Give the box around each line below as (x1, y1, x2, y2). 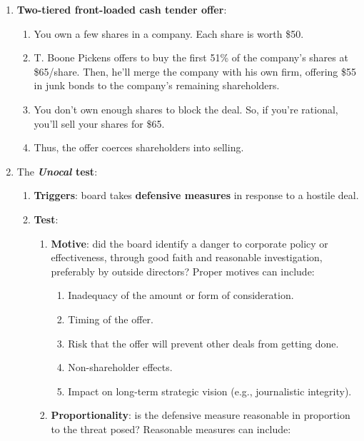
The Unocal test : (16, 163, 98, 178)
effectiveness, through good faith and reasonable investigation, (51, 250, 323, 265)
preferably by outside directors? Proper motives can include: (51, 263, 315, 278)
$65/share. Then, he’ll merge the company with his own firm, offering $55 (34, 64, 356, 78)
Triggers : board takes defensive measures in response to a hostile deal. (34, 188, 359, 203)
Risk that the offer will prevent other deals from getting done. (68, 335, 339, 350)
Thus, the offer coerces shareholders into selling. (34, 140, 244, 155)
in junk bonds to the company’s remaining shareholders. (34, 78, 280, 93)
